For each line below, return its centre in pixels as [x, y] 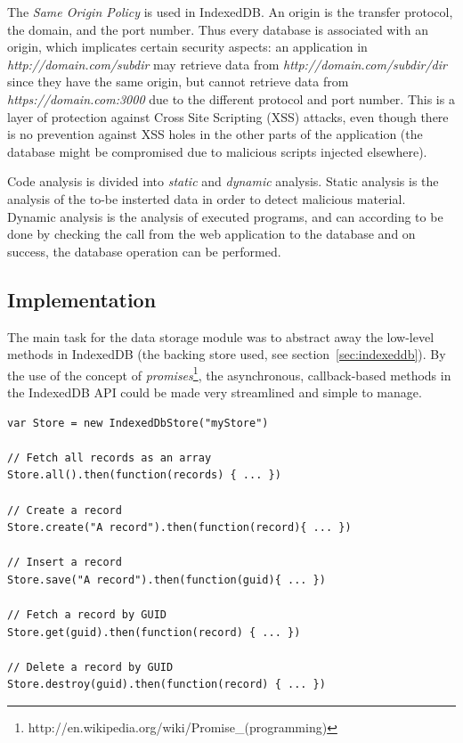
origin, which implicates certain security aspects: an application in [187, 47]
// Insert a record [65, 563]
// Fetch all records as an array [110, 457]
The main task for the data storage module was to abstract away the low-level [221, 336]
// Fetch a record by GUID [87, 615]
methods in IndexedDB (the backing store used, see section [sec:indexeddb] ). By [227, 354]
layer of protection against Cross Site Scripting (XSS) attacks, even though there [228, 116]
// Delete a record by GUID [90, 667]
